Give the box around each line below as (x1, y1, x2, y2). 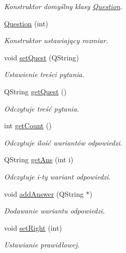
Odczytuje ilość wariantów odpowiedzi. (4, 137, 122, 148)
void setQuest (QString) (4, 52, 79, 62)
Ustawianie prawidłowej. (4, 239, 80, 250)
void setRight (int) (4, 222, 62, 233)
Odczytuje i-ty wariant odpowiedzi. (4, 171, 111, 182)
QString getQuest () (4, 86, 67, 96)
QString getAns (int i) (4, 154, 74, 165)
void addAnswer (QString (4, 188, 84, 199)
